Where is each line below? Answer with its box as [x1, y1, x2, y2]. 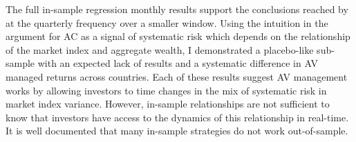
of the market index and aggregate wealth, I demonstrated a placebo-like [6, 42, 314, 57]
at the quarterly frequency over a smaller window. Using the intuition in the [6, 15, 328, 30]
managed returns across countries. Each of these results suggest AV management [6, 69, 348, 83]
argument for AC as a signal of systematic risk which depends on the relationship [6, 29, 350, 43]
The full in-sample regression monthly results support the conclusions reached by [6, 2, 348, 16]
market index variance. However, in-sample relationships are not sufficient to [6, 97, 330, 111]
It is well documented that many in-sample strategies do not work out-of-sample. [6, 123, 348, 138]
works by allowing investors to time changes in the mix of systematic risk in [6, 83, 327, 97]
